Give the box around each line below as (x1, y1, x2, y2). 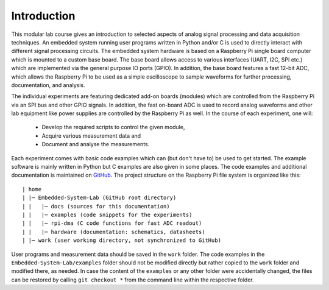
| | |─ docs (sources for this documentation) (22, 203, 170, 210)
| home (22, 186, 42, 193)
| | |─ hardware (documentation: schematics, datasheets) (22, 228, 205, 235)
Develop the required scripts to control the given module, (41, 124, 185, 131)
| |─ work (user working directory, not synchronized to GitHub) (22, 237, 222, 244)
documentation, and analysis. (11, 81, 85, 88)
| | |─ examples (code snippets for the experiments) (22, 211, 193, 218)
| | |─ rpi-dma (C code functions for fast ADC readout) (22, 220, 202, 227)
